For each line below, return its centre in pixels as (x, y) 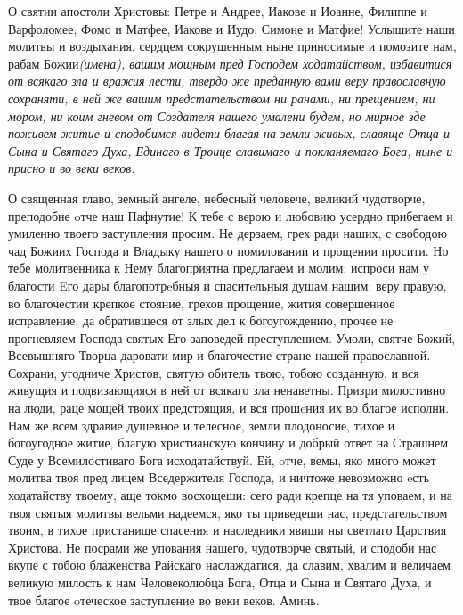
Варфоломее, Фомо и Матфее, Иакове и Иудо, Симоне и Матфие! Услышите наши (231, 28)
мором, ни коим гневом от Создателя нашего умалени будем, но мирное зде (217, 115)
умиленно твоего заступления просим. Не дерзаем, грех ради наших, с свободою (227, 233)
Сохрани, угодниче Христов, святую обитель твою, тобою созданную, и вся (214, 372)
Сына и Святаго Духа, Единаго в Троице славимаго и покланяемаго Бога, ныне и (231, 150)
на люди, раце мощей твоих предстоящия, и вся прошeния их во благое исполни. (229, 408)
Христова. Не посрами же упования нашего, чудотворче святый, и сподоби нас (223, 547)
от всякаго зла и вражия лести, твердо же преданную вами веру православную (227, 81)
